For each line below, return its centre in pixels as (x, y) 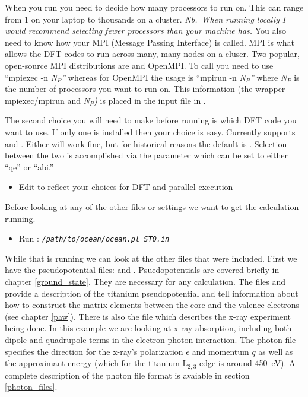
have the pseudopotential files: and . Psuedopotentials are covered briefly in (142, 270)
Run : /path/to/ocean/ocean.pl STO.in (94, 238)
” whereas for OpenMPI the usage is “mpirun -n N (153, 77)
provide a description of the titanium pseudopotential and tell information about (152, 293)
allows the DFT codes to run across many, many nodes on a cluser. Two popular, (152, 54)
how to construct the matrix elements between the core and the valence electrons (152, 305)
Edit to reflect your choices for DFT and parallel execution (126, 187)
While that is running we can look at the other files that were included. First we (151, 258)
